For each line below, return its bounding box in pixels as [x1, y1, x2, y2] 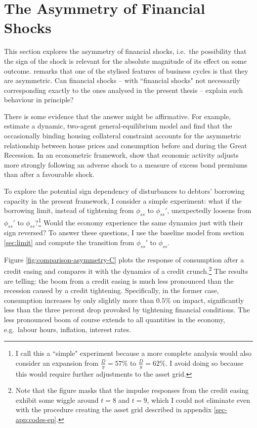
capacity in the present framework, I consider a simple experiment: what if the [4, 195, 242, 206]
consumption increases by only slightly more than [4, 295, 154, 305]
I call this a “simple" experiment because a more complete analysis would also [15, 348, 252, 358]
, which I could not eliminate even [147, 394, 250, 405]
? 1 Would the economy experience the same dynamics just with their [35, 216, 243, 227]
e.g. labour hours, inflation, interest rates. [4, 324, 131, 334]
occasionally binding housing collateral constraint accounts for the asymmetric [4, 130, 241, 141]
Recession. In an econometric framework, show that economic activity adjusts [4, 150, 239, 160]
